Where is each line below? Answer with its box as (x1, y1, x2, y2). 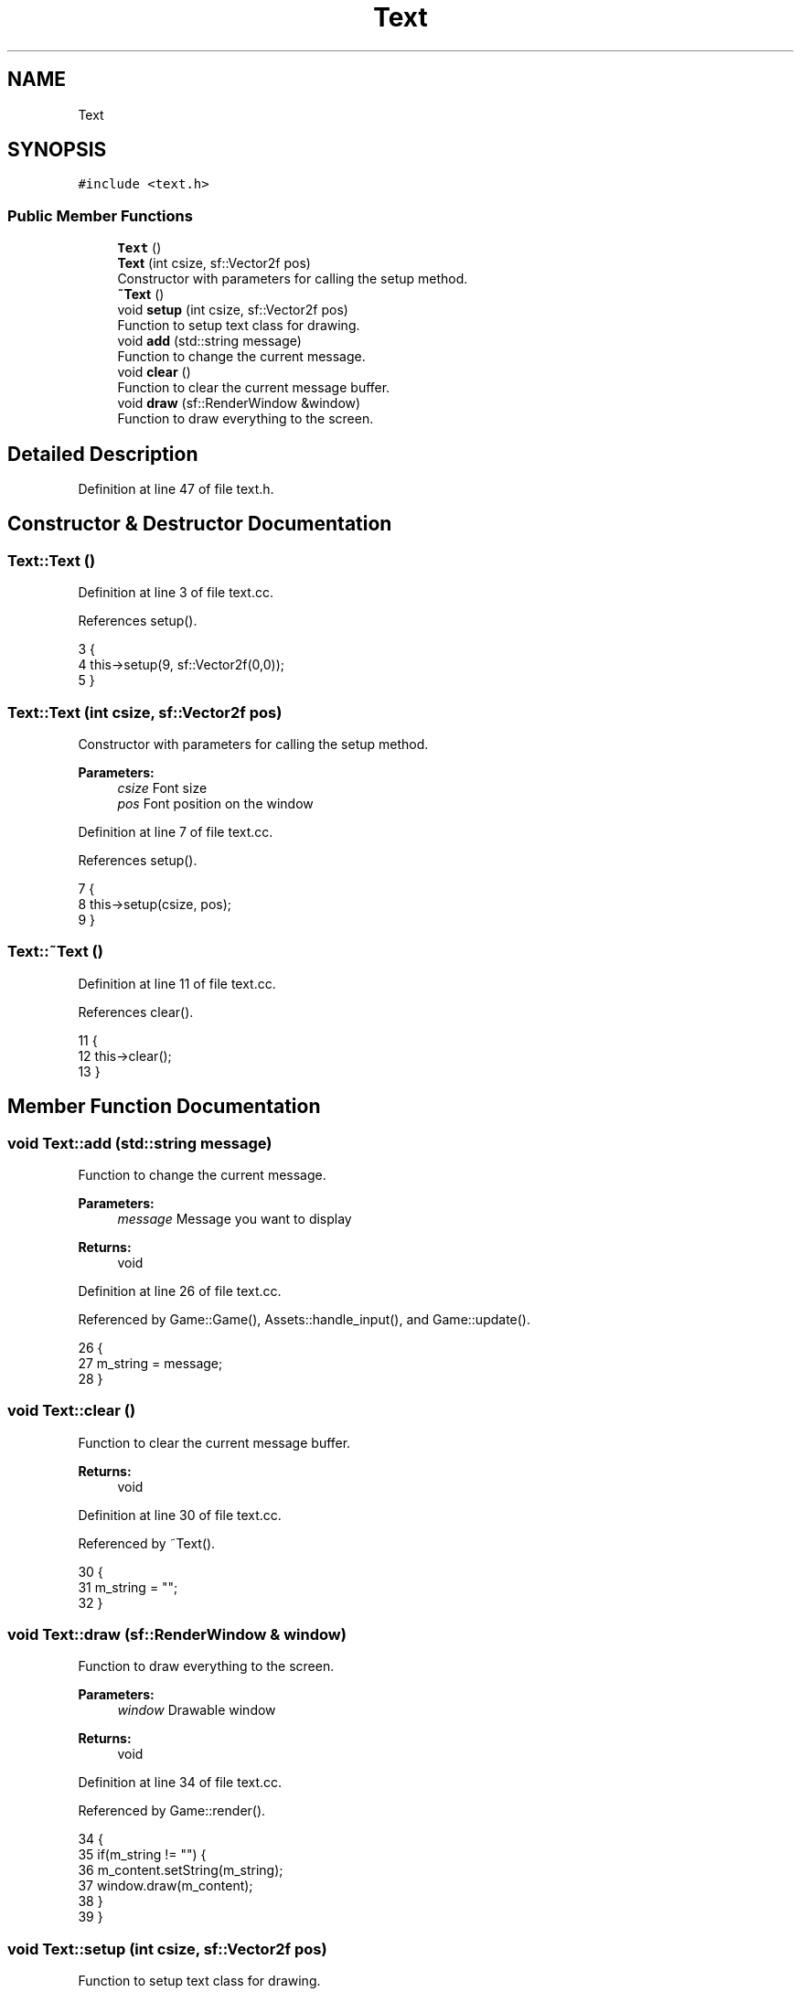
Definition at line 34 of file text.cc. (78, 1774, 283, 1791)
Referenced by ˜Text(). (78, 1535, 216, 1551)
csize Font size (117, 780, 208, 796)
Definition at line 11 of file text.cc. (78, 975, 276, 991)
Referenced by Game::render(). (78, 1803, 266, 1819)
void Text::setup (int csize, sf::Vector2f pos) (7, 1939, 327, 1958)
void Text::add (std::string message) (7, 1133, 272, 1152)
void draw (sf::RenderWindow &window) (117, 395, 361, 412)
